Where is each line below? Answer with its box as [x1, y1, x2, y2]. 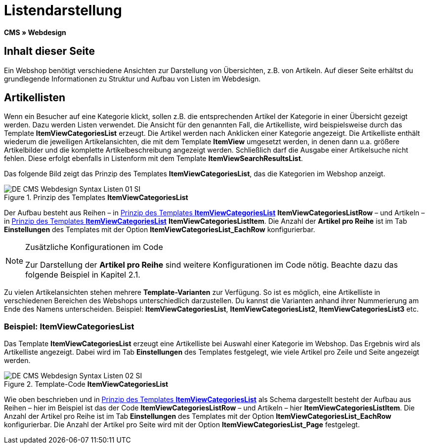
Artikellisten [4, 91, 66, 104]
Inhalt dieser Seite [4, 45, 95, 58]
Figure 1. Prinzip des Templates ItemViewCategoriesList [4, 193, 188, 202]
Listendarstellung [4, 2, 122, 19]
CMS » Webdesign [4, 28, 66, 37]
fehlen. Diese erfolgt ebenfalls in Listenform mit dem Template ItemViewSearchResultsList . [4, 154, 303, 163]
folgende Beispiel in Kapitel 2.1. [25, 270, 140, 280]
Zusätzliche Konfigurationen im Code [25, 242, 163, 252]
